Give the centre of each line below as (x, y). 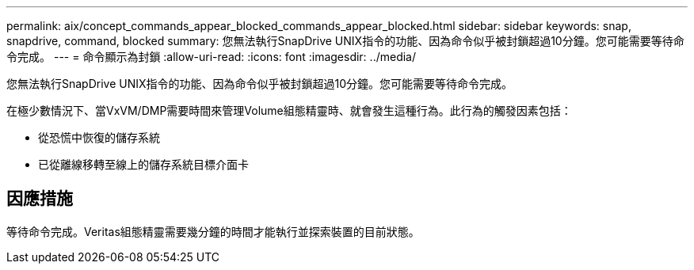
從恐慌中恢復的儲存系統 (99, 137)
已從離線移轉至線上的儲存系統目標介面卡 (143, 164)
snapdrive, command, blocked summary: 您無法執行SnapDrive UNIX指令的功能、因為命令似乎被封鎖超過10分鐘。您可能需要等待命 (345, 41)
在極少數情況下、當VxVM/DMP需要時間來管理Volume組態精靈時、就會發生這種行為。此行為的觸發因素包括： (289, 110)
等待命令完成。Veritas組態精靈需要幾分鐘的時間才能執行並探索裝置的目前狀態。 (213, 231)
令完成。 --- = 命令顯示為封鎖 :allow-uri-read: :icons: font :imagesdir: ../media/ (212, 57)
